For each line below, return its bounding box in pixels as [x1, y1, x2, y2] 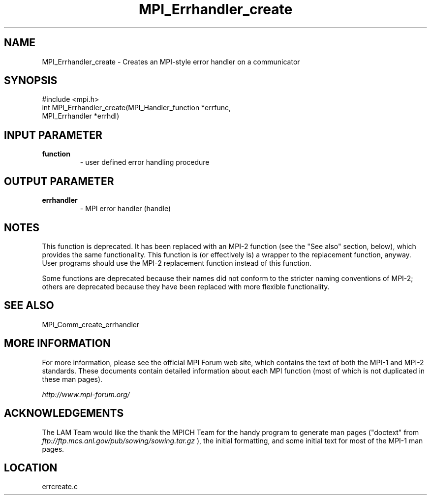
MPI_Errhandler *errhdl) [42, 112, 120, 121]
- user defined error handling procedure [80, 158, 210, 167]
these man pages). [42, 374, 103, 383]
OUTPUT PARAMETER [4, 175, 114, 187]
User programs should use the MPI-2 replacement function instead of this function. [42, 258, 311, 267]
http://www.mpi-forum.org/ [42, 390, 130, 399]
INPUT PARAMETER [4, 128, 102, 141]
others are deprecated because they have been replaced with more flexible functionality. [42, 282, 330, 291]
